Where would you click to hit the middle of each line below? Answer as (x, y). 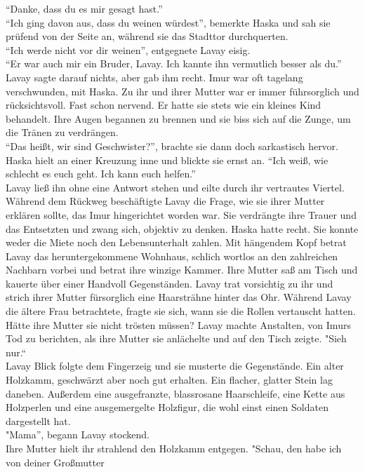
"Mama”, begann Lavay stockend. (78, 434)
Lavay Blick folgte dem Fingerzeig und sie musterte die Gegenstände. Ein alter (175, 366)
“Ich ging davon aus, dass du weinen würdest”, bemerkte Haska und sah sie (168, 22)
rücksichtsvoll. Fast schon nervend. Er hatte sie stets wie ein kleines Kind (164, 105)
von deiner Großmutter (55, 462)
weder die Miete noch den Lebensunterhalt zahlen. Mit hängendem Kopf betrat (176, 242)
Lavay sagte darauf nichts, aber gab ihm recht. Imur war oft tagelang (154, 77)
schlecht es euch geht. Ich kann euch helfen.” (101, 174)
